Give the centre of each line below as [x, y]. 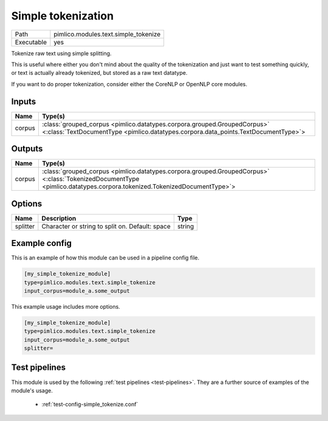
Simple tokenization [63, 16]
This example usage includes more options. [66, 306]
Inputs [24, 101]
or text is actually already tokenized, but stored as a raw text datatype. [99, 73]
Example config [42, 243]
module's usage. [32, 390]
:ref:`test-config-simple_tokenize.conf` [90, 405]
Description [59, 218]
